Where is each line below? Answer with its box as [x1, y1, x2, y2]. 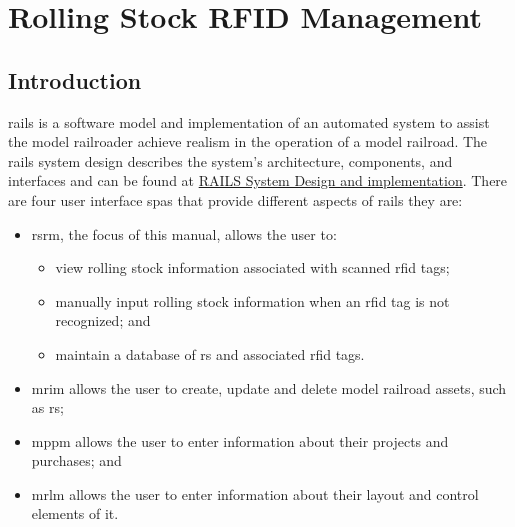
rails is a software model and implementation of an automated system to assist [8, 111, 490, 132]
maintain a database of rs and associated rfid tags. [55, 343, 365, 364]
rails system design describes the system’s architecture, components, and [8, 150, 453, 171]
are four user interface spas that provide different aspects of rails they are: [8, 189, 463, 210]
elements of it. [31, 503, 119, 524]
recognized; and [55, 310, 151, 331]
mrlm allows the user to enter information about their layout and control [31, 483, 479, 504]
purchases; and [31, 450, 122, 471]
